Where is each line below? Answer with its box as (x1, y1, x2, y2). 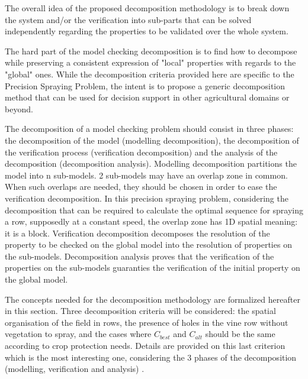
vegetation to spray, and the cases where (5, 328, 152, 340)
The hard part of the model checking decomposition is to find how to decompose (5, 44, 297, 57)
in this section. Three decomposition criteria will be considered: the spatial (5, 305, 276, 317)
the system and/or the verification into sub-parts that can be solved (5, 13, 252, 25)
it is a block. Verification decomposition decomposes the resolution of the (5, 226, 270, 239)
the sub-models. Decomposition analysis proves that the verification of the (5, 250, 274, 262)
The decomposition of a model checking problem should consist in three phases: (5, 122, 294, 135)
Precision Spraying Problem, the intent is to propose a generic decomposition (5, 79, 285, 92)
